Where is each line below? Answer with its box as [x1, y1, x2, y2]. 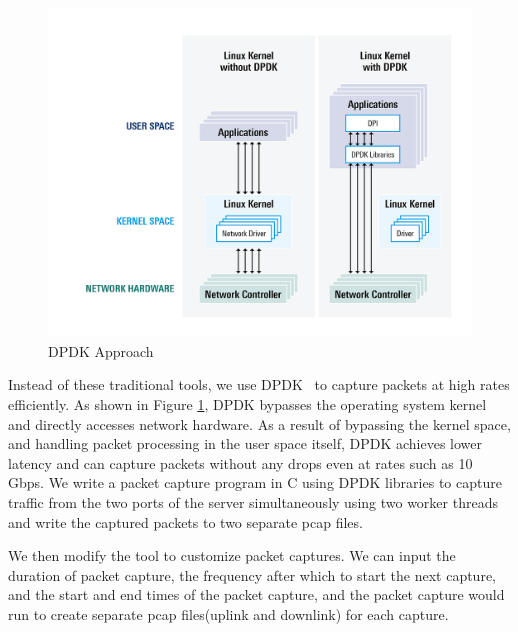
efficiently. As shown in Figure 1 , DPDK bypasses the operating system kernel [8, 393, 487, 414]
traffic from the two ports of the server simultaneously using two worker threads [8, 491, 498, 512]
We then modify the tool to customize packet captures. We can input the [8, 545, 456, 566]
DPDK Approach [48, 340, 154, 361]
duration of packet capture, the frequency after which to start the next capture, [8, 564, 496, 585]
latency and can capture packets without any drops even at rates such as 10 [8, 452, 473, 473]
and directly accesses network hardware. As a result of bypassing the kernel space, [8, 413, 511, 434]
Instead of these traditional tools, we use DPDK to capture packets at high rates [8, 374, 510, 395]
